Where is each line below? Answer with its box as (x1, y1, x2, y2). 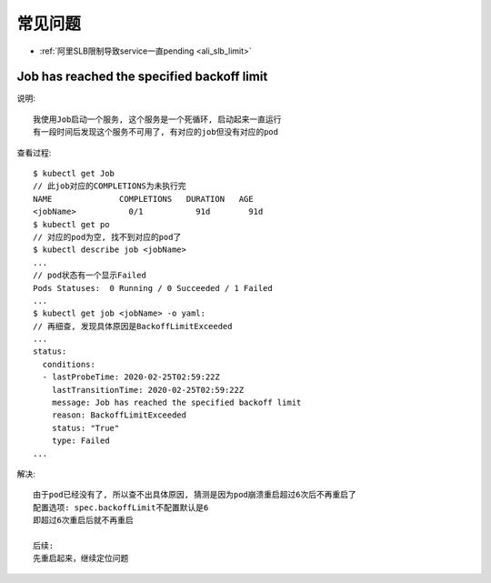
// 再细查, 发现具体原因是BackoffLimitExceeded (33, 321, 233, 331)
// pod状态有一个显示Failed (33, 270, 147, 281)
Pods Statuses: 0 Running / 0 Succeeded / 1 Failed (33, 283, 273, 293)
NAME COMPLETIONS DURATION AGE (33, 194, 254, 204)
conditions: (42, 359, 95, 369)
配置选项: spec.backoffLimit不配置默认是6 (33, 502, 209, 513)
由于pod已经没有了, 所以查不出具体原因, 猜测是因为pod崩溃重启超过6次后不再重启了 (33, 489, 356, 500)
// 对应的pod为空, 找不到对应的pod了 (33, 232, 182, 242)
